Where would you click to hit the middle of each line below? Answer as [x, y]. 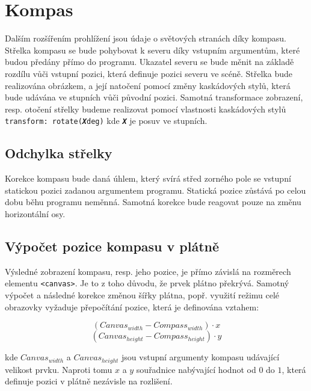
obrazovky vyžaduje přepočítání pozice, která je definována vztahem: [132, 306]
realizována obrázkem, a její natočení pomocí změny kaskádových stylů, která [148, 85]
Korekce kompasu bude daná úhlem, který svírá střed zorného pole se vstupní [148, 178]
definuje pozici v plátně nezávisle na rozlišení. [89, 381]
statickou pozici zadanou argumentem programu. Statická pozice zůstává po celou [155, 190]
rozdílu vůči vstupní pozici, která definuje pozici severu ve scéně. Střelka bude [149, 73]
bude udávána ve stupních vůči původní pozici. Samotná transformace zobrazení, [154, 97]
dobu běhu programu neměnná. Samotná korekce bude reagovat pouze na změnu [153, 202]
